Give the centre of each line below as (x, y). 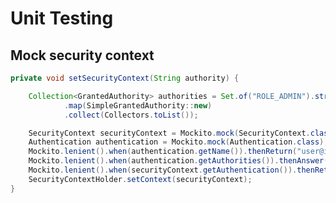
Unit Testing (62, 18)
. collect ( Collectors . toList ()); (131, 115)
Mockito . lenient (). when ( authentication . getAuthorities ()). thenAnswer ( (178, 161)
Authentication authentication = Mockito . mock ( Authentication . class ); (178, 142)
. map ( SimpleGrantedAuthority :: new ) (138, 105)
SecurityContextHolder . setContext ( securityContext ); (140, 179)
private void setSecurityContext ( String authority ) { (125, 78)
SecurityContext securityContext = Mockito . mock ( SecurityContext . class (180, 133)
